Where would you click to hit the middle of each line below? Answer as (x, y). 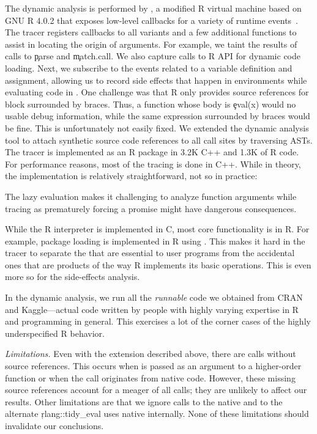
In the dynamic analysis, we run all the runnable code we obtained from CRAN (154, 297)
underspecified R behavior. (55, 333)
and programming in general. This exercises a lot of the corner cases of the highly (158, 321)
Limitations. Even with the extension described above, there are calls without (151, 354)
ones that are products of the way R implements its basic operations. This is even (158, 264)
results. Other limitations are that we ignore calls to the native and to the (144, 401)
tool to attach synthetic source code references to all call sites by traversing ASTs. (159, 140)
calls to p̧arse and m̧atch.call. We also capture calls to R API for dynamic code (153, 56)
